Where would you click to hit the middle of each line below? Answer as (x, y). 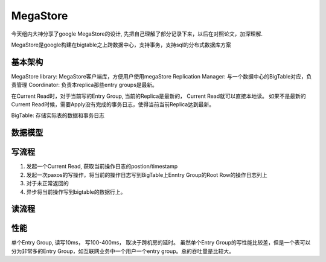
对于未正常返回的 (47, 184)
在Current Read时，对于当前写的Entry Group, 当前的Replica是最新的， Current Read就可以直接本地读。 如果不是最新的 (158, 96)
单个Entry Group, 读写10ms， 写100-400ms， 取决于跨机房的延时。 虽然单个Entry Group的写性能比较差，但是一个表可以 (161, 243)
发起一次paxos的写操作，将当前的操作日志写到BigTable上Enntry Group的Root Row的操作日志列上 (147, 174)
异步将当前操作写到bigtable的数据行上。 (76, 192)
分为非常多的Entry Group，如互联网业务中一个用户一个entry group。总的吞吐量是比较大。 (123, 251)
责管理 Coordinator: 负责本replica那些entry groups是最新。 (85, 85)
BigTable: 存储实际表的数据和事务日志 (58, 115)
